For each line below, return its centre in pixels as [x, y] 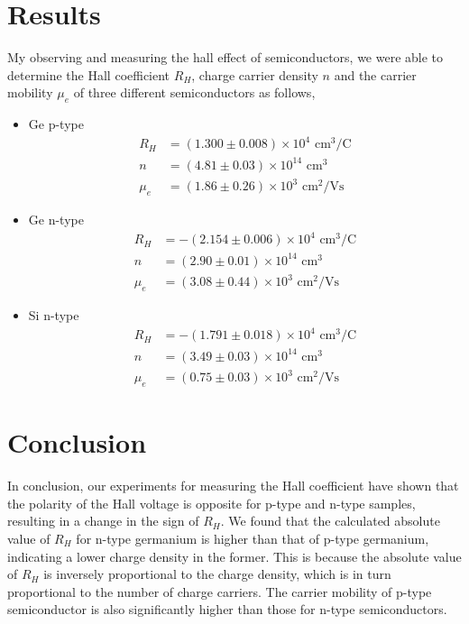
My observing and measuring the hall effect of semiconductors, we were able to [225, 57]
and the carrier [375, 74]
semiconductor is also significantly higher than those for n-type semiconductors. [227, 609]
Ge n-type [56, 220]
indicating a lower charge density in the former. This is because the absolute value [234, 556]
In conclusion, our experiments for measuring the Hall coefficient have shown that [233, 486]
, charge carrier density [255, 74]
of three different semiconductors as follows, [194, 92]
